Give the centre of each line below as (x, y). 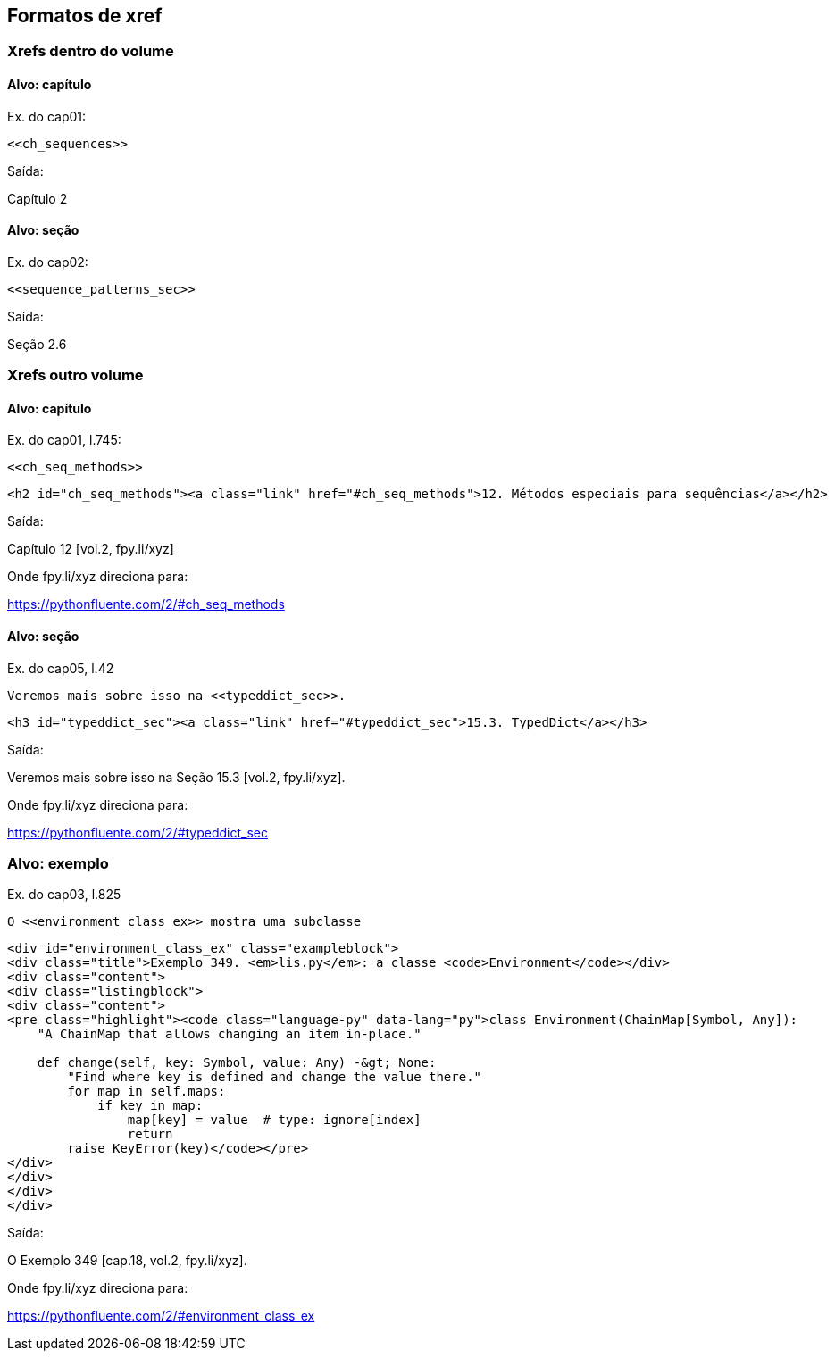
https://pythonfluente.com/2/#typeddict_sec (138, 832)
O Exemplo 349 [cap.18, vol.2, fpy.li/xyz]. (127, 1261)
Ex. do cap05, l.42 (61, 668)
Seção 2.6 (37, 344)
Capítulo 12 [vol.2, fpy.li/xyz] (91, 549)
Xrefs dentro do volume (91, 51)
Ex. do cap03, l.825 (64, 895)
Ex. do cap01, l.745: (64, 440)
